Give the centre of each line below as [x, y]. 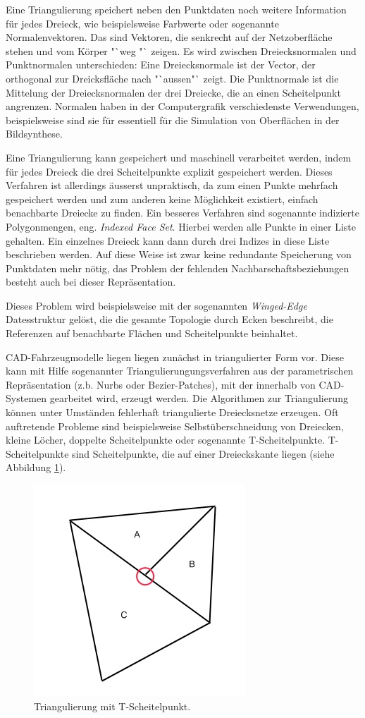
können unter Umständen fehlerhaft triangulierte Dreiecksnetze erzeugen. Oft [172, 412]
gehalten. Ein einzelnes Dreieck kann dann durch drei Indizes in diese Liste [168, 240]
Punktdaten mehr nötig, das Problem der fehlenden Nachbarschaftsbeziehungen [178, 268]
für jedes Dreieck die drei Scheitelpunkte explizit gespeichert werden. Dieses [169, 171]
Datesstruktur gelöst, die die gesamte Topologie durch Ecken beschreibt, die [169, 319]
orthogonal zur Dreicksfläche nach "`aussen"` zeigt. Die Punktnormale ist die [172, 78]
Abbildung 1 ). [36, 467]
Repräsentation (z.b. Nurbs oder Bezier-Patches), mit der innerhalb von [161, 384]
